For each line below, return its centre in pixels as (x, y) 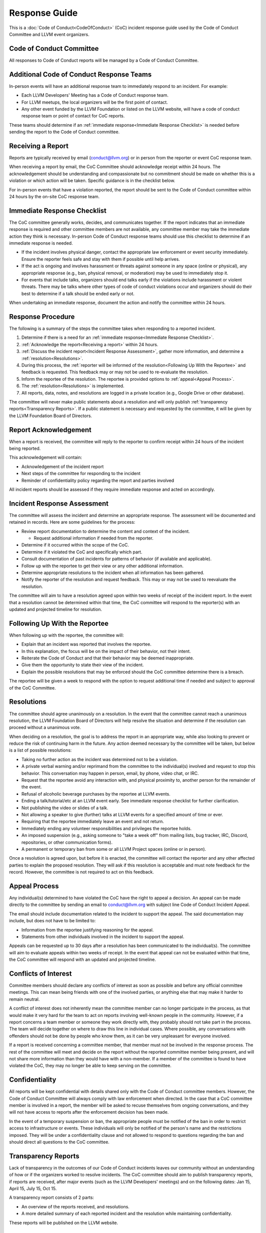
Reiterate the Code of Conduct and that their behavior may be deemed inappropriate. (108, 658)
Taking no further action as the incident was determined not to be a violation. (100, 759)
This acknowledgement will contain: (46, 457)
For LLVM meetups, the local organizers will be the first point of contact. (95, 102)
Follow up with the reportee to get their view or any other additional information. (102, 566)
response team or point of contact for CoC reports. (73, 116)
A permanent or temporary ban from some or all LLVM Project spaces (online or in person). (114, 849)
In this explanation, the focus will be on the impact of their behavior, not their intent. (106, 651)
